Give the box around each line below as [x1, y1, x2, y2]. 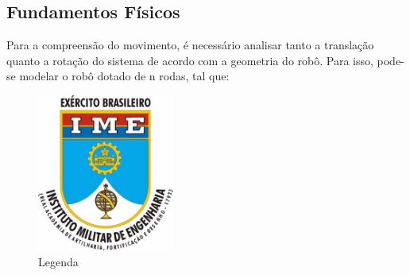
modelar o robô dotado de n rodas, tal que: [19, 68, 230, 84]
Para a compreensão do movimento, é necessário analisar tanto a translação [6, 37, 374, 53]
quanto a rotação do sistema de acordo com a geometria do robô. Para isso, [6, 52, 373, 68]
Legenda [38, 253, 79, 269]
